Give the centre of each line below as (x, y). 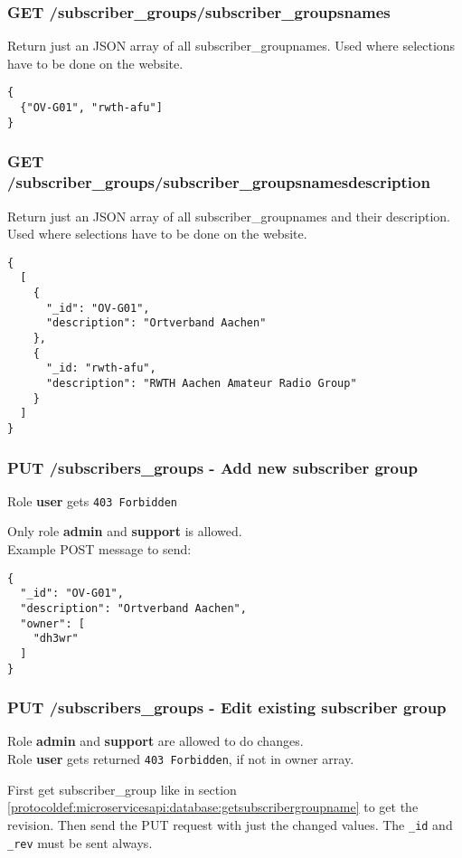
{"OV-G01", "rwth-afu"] (91, 108)
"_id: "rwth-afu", (101, 368)
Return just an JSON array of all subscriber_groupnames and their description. (229, 216)
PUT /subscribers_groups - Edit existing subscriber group (227, 707)
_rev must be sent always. (80, 842)
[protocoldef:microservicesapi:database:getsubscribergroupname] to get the (213, 807)
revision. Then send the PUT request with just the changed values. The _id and (230, 824)
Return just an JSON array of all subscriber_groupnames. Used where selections (231, 46)
